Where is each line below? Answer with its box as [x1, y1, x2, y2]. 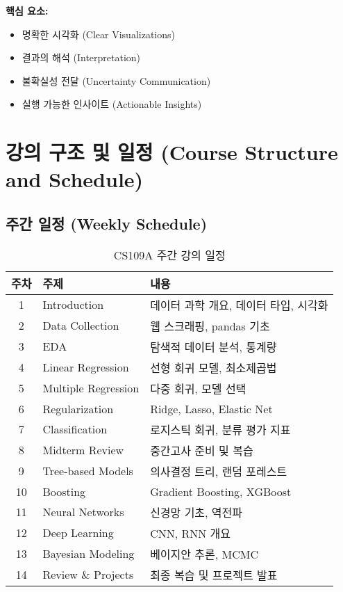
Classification [42, 421, 108, 438]
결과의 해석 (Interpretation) [22, 50, 141, 65]
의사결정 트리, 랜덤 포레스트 [150, 463, 287, 479]
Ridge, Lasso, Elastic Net [150, 400, 273, 417]
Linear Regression [42, 359, 129, 376]
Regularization [42, 400, 114, 417]
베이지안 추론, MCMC [150, 545, 259, 562]
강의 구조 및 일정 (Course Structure [6, 138, 338, 166]
